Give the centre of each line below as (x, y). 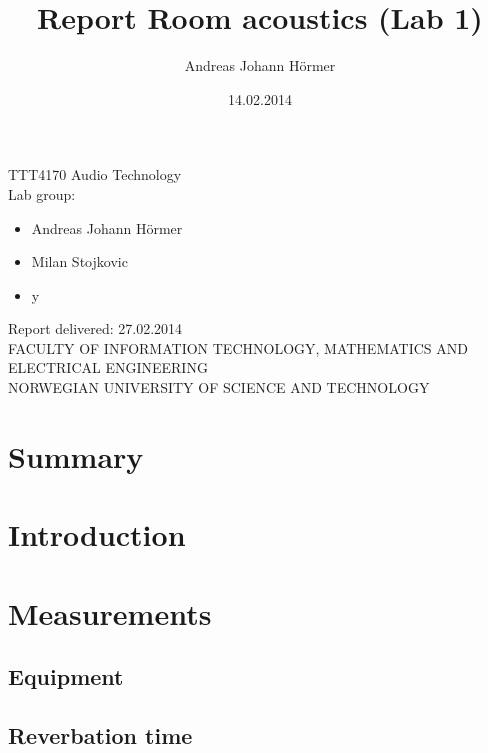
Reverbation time (100, 734)
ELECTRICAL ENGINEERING (108, 367)
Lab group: (42, 193)
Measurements (110, 612)
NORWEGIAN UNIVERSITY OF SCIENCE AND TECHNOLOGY (219, 387)
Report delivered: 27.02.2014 (95, 328)
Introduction (97, 534)
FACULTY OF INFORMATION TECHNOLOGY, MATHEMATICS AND (238, 347)
